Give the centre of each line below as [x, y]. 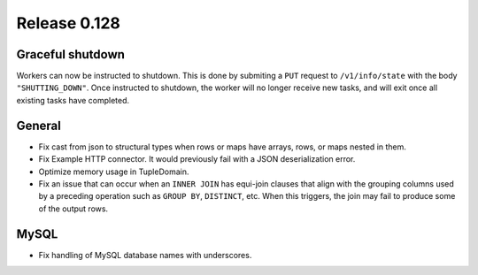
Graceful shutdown [71, 54]
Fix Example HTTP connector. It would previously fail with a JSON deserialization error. [197, 159]
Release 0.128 [69, 23]
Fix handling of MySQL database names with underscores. [145, 255]
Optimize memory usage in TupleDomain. [114, 172]
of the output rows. [73, 209]
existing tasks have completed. [73, 100]
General [39, 125]
